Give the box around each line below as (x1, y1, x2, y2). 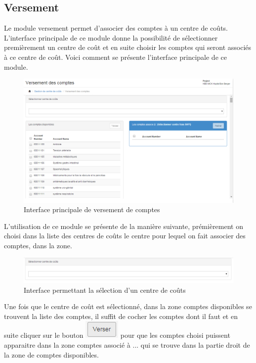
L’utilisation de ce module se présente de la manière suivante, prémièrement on (4, 221, 243, 231)
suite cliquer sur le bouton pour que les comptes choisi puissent (4, 330, 230, 340)
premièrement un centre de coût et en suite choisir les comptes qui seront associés (4, 42, 252, 52)
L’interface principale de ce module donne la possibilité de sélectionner (4, 32, 218, 43)
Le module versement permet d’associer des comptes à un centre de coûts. (4, 23, 228, 33)
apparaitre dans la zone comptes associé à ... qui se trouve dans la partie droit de (4, 339, 250, 350)
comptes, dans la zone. (4, 240, 72, 251)
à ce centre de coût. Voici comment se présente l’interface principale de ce (4, 51, 227, 62)
